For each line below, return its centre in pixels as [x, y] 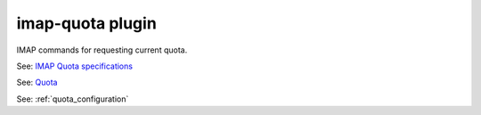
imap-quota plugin [87, 23]
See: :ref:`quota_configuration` [73, 99]
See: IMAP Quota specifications [75, 66]
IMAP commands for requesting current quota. [102, 50]
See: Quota [37, 82]
